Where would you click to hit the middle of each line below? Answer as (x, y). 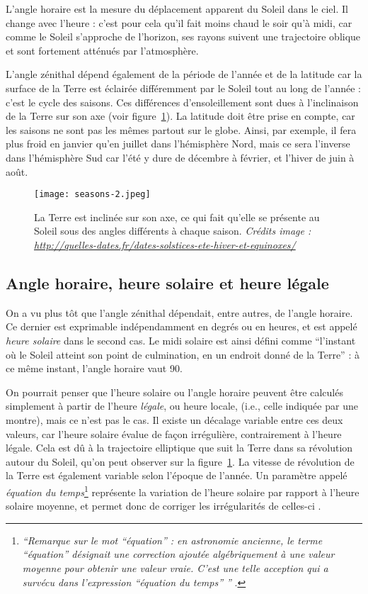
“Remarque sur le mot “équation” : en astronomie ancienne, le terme (172, 540)
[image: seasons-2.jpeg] (92, 195)
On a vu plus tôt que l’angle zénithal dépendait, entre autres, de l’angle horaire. (179, 312)
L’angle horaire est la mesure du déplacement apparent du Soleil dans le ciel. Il (177, 9)
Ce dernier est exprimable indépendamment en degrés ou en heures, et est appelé (182, 326)
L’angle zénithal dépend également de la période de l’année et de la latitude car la (184, 74)
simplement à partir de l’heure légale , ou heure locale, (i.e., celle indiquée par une (182, 406)
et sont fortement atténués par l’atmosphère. (102, 50)
